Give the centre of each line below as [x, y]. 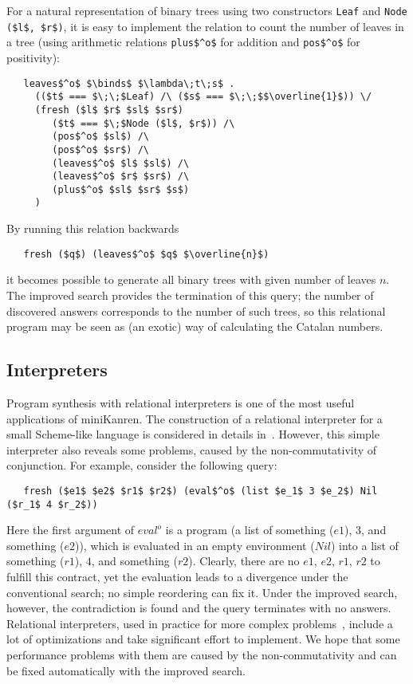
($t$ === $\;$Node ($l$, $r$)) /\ [144, 123]
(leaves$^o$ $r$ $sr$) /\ [121, 177]
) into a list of [364, 545]
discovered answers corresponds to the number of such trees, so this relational [196, 311]
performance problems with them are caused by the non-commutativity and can [202, 654]
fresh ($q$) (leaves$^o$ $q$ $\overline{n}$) [146, 254]
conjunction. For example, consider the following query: [142, 465]
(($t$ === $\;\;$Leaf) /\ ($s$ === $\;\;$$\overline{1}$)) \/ [203, 97]
